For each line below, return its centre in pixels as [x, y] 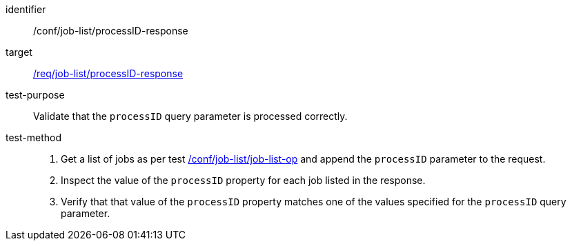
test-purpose [35, 95]
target [19, 52]
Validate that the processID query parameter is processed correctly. [190, 116]
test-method [33, 137]
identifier [26, 9]
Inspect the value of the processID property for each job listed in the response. [243, 180]
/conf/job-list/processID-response [111, 31]
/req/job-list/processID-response [108, 73]
